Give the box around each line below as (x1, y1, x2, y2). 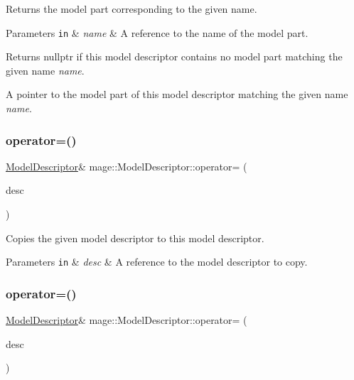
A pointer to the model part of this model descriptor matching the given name (6, 87, 348, 102)
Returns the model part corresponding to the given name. (6, 1, 257, 16)
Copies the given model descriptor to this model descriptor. (6, 230, 264, 245)
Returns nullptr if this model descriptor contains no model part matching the (6, 49, 343, 64)
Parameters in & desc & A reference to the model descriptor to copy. (6, 254, 308, 269)
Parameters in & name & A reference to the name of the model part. (6, 25, 309, 40)
